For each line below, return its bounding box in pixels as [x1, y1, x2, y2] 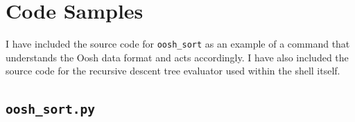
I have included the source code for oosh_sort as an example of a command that [6, 37, 350, 51]
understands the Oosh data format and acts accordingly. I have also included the [6, 50, 349, 64]
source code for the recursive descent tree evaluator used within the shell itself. [6, 63, 340, 78]
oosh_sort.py [6, 102, 95, 117]
